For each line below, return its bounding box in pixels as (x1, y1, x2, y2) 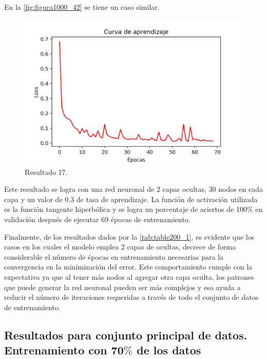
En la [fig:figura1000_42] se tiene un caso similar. (4, 2, 160, 12)
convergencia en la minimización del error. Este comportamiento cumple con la (4, 261, 253, 272)
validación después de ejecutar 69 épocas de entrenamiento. (4, 213, 190, 224)
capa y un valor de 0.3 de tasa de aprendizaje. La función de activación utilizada (4, 193, 258, 204)
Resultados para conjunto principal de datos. (4, 327, 247, 343)
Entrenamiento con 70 (4, 342, 124, 358)
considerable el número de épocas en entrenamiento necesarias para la (4, 251, 224, 262)
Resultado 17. (25, 166, 68, 177)
